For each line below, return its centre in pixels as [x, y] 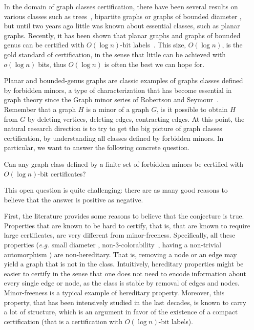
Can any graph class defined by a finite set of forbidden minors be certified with [124, 164]
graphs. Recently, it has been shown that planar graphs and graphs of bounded [122, 35]
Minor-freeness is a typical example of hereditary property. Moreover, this [114, 293]
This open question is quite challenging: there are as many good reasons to [116, 190]
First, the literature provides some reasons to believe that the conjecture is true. [124, 216]
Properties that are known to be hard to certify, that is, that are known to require [127, 225]
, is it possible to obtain [192, 109]
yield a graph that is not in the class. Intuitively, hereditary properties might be [124, 264]
